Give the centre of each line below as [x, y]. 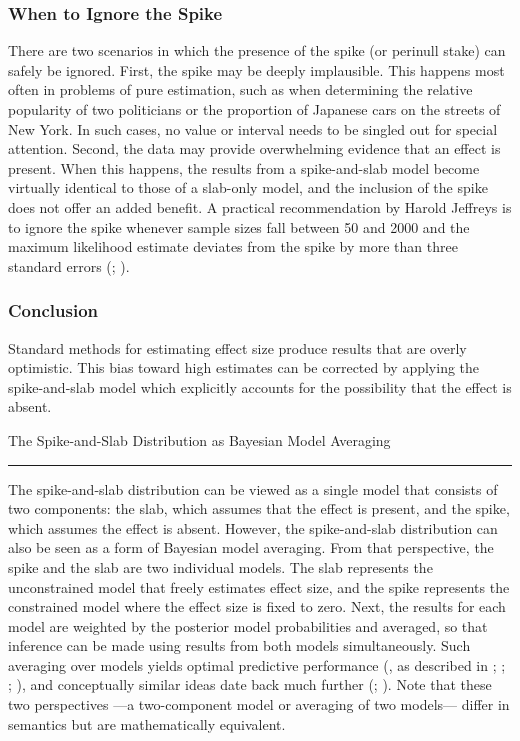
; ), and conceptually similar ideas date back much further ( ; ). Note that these [250, 684]
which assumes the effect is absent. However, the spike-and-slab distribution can [253, 527]
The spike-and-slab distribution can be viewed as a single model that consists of [253, 488]
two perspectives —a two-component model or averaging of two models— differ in [259, 704]
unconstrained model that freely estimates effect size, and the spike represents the [259, 586]
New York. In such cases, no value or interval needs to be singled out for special [253, 128]
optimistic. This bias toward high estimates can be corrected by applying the [244, 367]
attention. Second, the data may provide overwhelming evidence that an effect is [254, 148]
